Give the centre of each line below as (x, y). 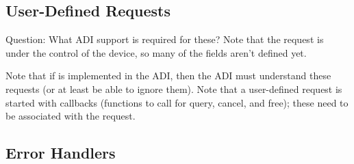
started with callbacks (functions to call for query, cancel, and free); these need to (177, 102)
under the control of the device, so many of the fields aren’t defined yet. (156, 52)
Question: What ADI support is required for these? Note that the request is (165, 39)
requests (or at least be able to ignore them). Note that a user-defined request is (174, 88)
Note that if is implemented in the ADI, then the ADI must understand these (168, 76)
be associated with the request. (71, 116)
